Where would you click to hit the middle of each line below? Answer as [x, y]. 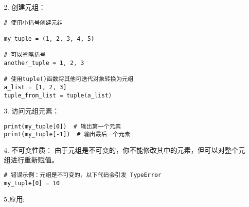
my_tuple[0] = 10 [32, 183]
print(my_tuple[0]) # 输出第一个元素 [62, 126]
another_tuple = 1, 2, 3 [44, 63]
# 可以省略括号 [25, 55]
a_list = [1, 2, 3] [35, 87]
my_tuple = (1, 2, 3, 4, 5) [49, 39]
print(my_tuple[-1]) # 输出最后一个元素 [67, 135]
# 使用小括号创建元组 [34, 23]
